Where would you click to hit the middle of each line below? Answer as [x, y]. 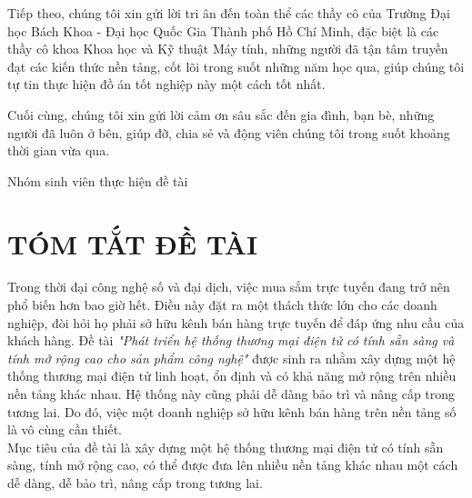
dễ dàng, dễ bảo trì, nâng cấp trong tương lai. [135, 483]
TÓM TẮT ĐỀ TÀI [133, 243]
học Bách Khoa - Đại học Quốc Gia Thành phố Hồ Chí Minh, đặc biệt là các [223, 30]
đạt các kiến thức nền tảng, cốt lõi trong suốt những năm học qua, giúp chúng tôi [236, 66]
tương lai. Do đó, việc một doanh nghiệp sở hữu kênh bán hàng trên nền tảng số [232, 411]
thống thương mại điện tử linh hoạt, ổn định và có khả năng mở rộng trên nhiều [232, 376]
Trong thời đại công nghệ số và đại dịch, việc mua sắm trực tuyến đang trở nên [229, 287]
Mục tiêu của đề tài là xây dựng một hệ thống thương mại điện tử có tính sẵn [226, 447]
